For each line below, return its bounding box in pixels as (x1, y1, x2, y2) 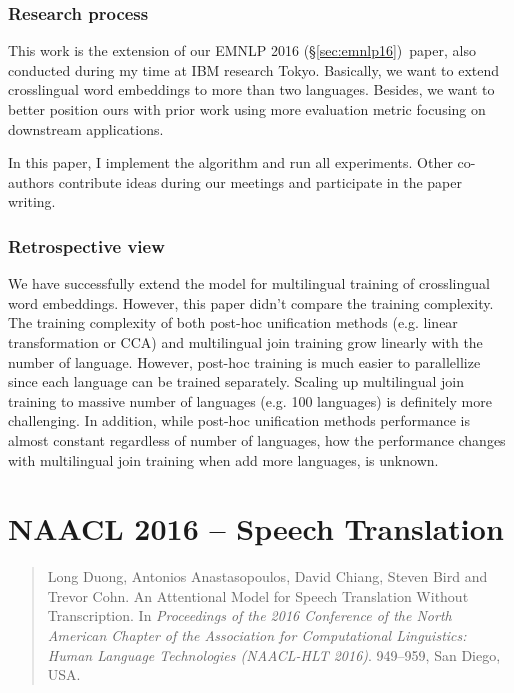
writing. (8, 191, 56, 212)
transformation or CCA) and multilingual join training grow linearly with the (8, 331, 483, 352)
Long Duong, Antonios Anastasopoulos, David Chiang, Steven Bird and (47, 566, 488, 587)
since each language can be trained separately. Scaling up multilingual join (8, 371, 465, 392)
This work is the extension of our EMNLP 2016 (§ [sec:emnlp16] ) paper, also (8, 40, 476, 61)
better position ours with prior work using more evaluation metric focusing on (8, 99, 486, 119)
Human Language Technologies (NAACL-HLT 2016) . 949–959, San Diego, (47, 644, 501, 665)
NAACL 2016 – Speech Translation (8, 508, 504, 549)
